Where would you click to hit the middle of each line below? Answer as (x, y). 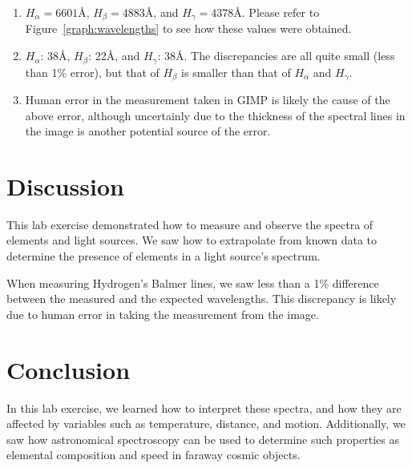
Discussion (65, 186)
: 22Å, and (114, 56)
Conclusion (69, 369)
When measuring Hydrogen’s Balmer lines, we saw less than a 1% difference (193, 282)
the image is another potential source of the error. (148, 131)
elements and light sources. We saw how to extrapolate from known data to (192, 240)
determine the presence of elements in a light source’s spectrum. (164, 256)
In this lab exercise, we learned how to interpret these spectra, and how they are (204, 407)
